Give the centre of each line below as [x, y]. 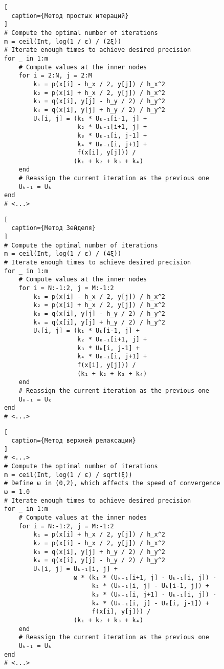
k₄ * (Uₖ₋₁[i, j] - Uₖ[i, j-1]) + [150, 603]
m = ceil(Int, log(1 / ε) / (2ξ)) [63, 41]
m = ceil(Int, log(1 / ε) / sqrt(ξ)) [68, 475]
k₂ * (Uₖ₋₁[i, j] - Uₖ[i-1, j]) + [150, 586]
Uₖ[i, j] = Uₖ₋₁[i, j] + [75, 569]
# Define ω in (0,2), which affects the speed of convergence [112, 483]
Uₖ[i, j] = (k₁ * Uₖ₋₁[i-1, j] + [90, 118]
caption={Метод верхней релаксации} [74, 441]
